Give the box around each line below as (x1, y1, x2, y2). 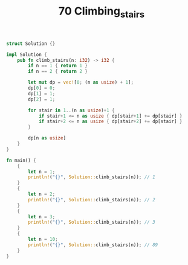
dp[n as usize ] (28, 135, 66, 141)
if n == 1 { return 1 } (28, 62, 88, 69)
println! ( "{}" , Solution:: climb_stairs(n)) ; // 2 (28, 196, 155, 203)
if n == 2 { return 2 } (28, 69, 88, 75)
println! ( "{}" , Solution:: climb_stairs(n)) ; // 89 (28, 241, 158, 248)
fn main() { (6, 157, 36, 163)
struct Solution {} (6, 41, 56, 47)
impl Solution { (6, 52, 47, 58)
